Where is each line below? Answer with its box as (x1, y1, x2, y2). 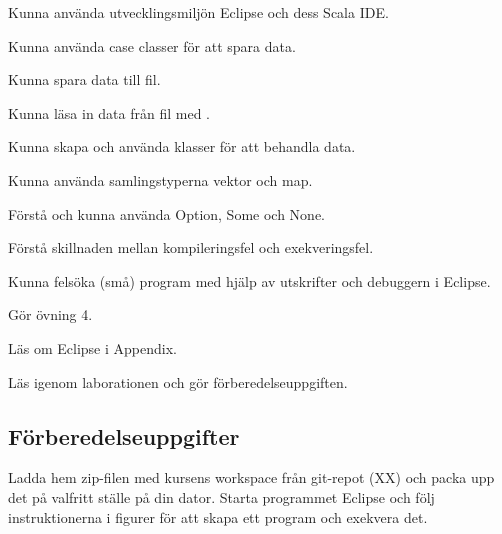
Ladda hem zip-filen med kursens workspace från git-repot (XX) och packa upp (8, 467, 495, 488)
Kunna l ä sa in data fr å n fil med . (8, 102, 210, 123)
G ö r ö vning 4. (8, 304, 93, 325)
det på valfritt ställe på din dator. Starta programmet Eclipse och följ (8, 486, 435, 507)
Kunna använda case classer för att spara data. (8, 35, 296, 56)
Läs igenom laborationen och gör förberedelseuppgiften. (8, 371, 348, 392)
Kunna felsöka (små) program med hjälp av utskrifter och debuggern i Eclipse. (8, 270, 491, 291)
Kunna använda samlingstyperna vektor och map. (8, 169, 313, 190)
